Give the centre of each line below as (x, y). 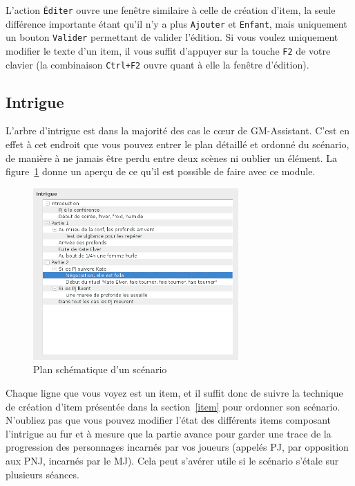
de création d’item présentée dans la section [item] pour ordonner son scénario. (173, 406)
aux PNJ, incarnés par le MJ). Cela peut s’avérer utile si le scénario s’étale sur (172, 460)
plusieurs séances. (42, 474)
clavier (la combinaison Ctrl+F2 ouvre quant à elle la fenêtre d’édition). (157, 64)
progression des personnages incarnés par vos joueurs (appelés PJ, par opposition (177, 447)
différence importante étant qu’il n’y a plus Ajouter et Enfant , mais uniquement (176, 23)
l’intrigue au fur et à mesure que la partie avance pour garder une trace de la (169, 433)
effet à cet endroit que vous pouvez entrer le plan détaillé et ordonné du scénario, (177, 144)
